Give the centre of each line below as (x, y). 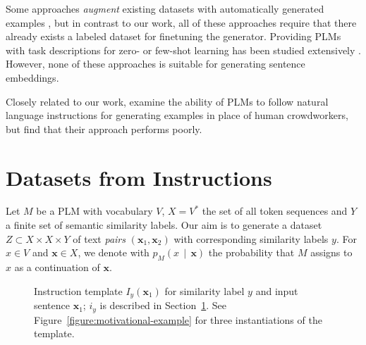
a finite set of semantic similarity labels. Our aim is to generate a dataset (164, 225)
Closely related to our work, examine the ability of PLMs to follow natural (167, 101)
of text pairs (99, 238)
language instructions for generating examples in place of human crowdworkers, (177, 115)
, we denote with (114, 252)
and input (277, 290)
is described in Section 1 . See (163, 305)
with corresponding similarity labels (251, 238)
